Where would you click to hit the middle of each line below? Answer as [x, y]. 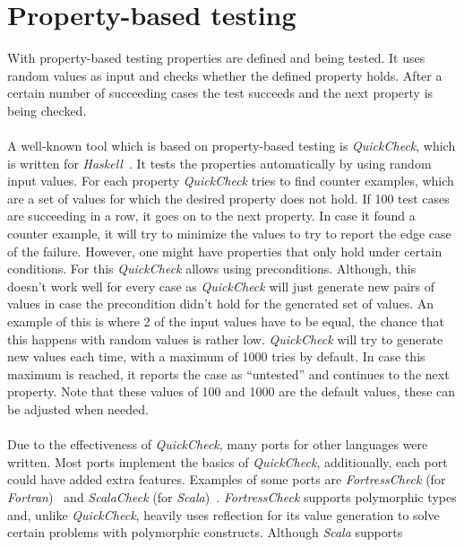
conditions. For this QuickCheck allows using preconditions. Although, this [212, 269]
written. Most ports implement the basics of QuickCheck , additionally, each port [228, 461]
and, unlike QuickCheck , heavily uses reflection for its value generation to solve [223, 514]
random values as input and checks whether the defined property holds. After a [225, 75]
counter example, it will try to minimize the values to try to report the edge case [229, 234]
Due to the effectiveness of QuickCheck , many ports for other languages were [218, 444]
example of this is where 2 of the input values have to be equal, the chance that [226, 321]
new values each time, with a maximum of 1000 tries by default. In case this [216, 356]
